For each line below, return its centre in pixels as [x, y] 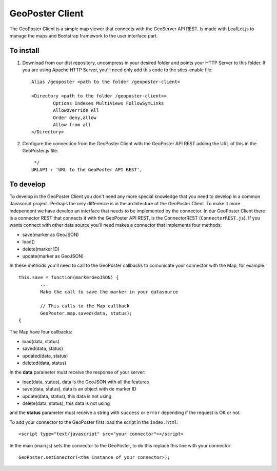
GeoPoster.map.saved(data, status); [86, 313]
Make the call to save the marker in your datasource [109, 292]
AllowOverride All [76, 111]
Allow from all [72, 125]
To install [24, 51]
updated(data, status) [45, 356]
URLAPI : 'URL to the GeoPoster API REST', [87, 170]
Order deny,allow [75, 117]
